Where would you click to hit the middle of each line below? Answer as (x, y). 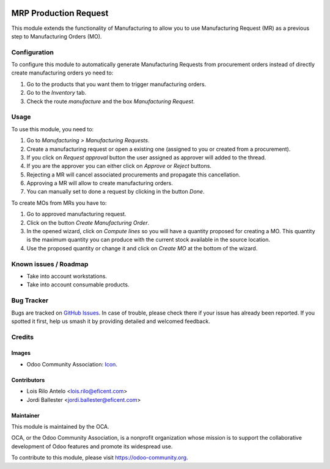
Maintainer (25, 415)
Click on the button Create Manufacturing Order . (88, 222)
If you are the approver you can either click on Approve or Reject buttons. (119, 166)
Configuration (33, 52)
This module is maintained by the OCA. (60, 427)
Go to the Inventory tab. (57, 93)
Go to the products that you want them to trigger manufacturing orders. (116, 84)
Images (21, 353)
